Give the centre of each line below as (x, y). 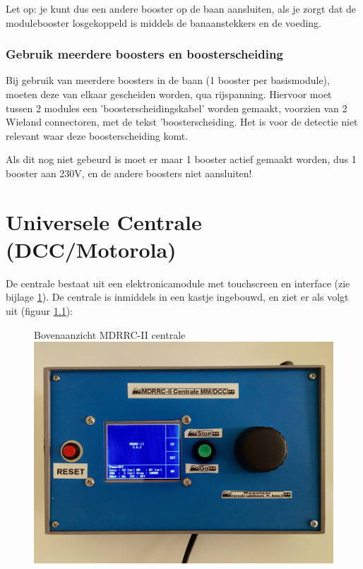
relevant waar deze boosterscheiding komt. (97, 135)
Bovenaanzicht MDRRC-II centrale (110, 334)
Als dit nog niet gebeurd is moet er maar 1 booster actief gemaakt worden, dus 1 (181, 159)
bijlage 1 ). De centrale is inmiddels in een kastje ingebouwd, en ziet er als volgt (177, 297)
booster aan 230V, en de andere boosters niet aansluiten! (129, 173)
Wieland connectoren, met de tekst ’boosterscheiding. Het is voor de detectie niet (182, 122)
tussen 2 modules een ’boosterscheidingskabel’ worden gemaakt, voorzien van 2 (177, 108)
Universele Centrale (104, 221)
